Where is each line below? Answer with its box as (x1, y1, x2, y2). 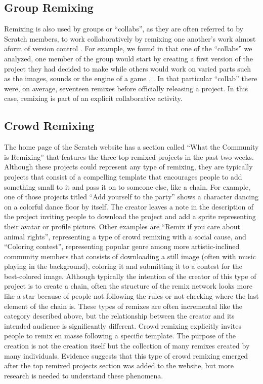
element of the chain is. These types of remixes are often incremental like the (4, 300, 242, 311)
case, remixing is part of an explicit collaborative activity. (4, 93, 183, 103)
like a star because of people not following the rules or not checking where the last (4, 291, 259, 301)
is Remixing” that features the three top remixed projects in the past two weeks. (4, 151, 254, 162)
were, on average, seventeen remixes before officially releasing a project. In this (4, 83, 248, 93)
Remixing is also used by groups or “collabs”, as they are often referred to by (4, 23, 243, 34)
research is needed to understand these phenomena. (4, 370, 163, 380)
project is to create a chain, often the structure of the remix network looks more (4, 281, 252, 291)
